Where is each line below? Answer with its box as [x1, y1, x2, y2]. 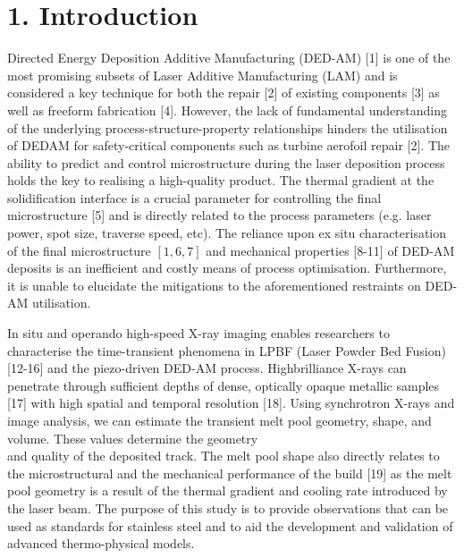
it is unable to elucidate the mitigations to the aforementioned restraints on [7, 275, 421, 294]
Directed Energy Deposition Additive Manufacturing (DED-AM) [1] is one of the [7, 48, 451, 67]
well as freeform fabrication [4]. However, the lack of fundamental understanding [7, 100, 447, 119]
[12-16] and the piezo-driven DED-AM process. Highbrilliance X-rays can [7, 359, 407, 377]
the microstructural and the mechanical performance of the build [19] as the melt [7, 463, 452, 482]
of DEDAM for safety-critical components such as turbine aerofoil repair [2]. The [7, 136, 451, 155]
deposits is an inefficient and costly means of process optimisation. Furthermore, [7, 258, 447, 277]
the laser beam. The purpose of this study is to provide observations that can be [7, 498, 449, 517]
